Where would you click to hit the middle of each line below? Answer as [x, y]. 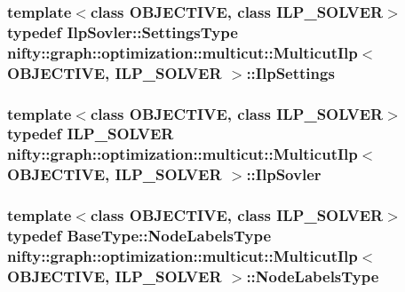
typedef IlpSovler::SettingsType [123, 32]
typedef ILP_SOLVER [91, 134]
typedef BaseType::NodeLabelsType [139, 236]
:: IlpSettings [290, 72]
